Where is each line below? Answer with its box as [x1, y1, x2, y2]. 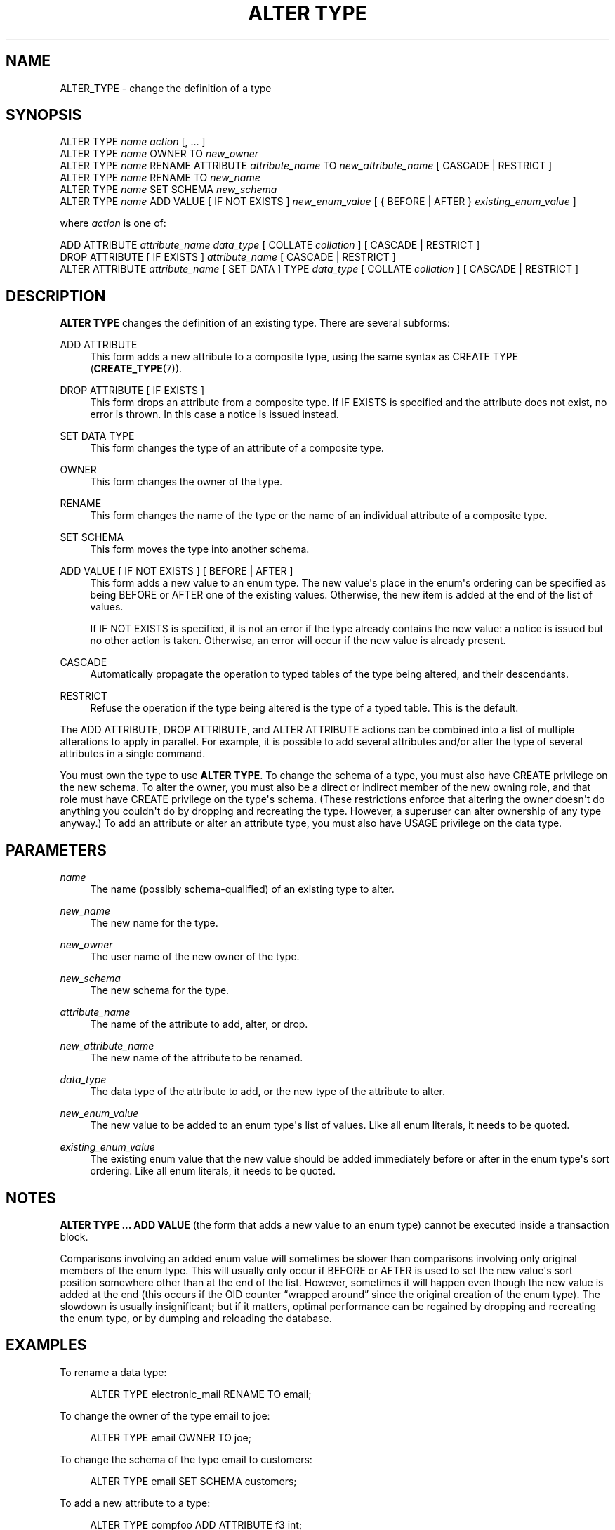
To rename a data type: [60, 1366, 167, 1378]
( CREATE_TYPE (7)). [90, 362, 183, 375]
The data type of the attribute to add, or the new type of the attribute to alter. [90, 1085, 445, 1098]
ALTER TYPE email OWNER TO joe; [90, 1431, 251, 1444]
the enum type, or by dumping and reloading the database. [60, 1312, 332, 1324]
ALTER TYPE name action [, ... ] [60, 136, 206, 148]
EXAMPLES [6, 1336, 87, 1354]
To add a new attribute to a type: [60, 1496, 211, 1509]
